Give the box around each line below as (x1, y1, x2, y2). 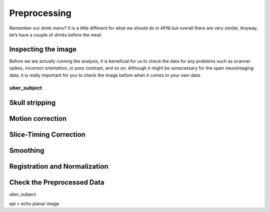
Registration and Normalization (9, 162, 108, 171)
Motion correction (9, 114, 67, 123)
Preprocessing (9, 7, 72, 18)
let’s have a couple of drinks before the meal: (9, 31, 102, 37)
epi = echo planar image (9, 200, 59, 206)
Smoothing (9, 146, 44, 155)
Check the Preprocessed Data (9, 178, 104, 187)
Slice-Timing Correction (9, 130, 86, 139)
